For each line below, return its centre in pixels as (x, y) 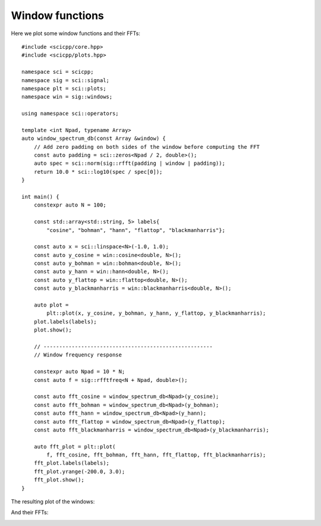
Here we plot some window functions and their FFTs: (76, 33)
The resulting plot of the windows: (53, 502)
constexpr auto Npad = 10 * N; (79, 372)
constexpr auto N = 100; (70, 205)
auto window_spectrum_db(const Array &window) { (94, 139)
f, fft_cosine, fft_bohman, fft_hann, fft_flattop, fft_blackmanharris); (156, 455)
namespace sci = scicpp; (58, 72)
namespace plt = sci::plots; (64, 88)
